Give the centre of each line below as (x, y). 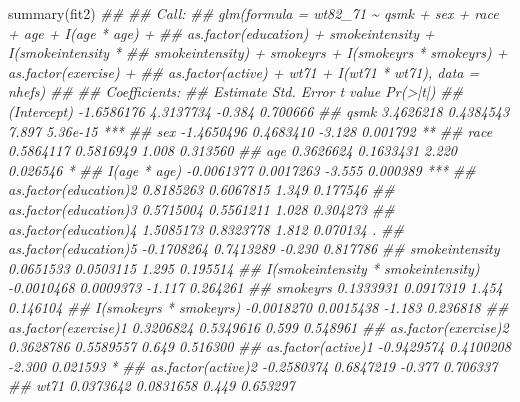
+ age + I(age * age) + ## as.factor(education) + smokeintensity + (221, 32)
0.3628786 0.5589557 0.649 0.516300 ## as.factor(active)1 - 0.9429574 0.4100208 (259, 346)
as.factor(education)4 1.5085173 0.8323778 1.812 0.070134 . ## (206, 228)
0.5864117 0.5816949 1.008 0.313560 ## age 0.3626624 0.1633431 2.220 (233, 150)
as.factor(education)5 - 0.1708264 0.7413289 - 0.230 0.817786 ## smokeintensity (254, 248)
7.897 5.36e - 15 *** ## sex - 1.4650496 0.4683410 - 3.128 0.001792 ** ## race (250, 130)
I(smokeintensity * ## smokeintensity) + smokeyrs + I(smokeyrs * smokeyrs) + (258, 52)
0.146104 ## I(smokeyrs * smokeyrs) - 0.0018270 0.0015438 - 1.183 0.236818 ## (258, 306)
